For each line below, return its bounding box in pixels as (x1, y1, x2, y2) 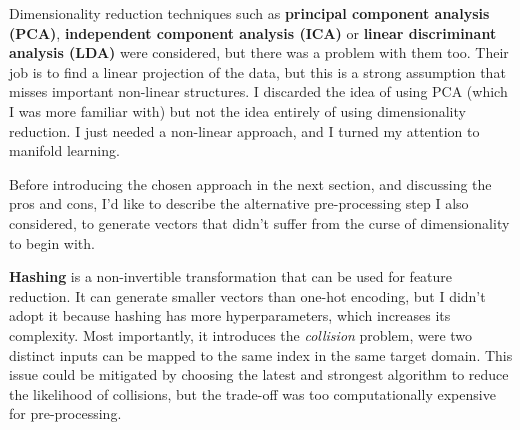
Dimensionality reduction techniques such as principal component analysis (9, 3, 490, 23)
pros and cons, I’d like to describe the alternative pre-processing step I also (9, 193, 469, 214)
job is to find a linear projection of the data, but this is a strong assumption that (9, 61, 506, 82)
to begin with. (9, 232, 95, 253)
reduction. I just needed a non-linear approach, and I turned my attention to (9, 120, 480, 141)
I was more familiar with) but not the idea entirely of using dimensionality (9, 100, 466, 121)
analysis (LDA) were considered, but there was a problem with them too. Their (9, 42, 509, 63)
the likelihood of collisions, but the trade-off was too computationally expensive (9, 383, 496, 404)
